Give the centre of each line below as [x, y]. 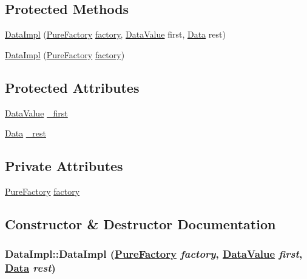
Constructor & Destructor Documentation [140, 224]
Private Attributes [64, 166]
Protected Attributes [72, 87]
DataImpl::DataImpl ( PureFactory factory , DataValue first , [154, 254]
